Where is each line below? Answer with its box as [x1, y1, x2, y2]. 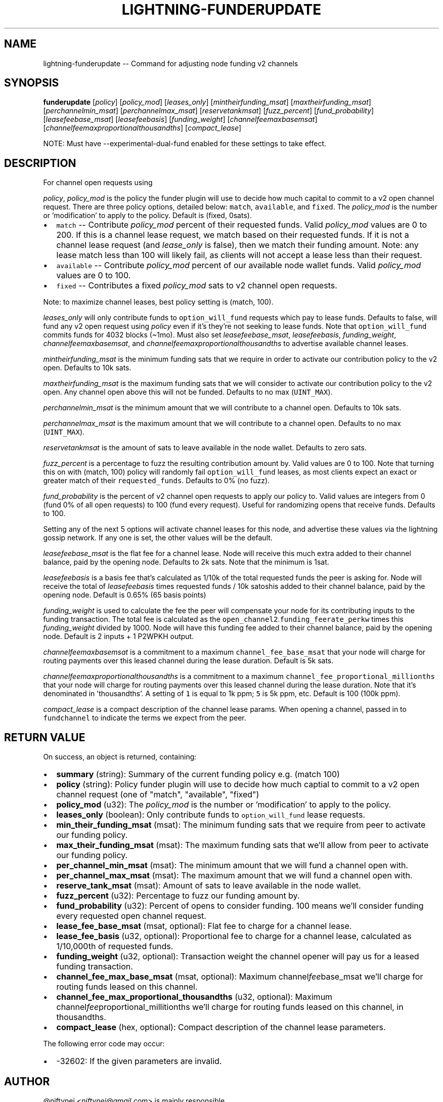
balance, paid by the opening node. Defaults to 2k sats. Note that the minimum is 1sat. [43, 558, 329, 567]
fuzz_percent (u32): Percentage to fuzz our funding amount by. [56, 891, 300, 901]
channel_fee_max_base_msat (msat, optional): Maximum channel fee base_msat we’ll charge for [56, 971, 423, 982]
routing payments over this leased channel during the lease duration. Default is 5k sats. [43, 656, 334, 665]
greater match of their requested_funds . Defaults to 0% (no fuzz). [43, 476, 270, 485]
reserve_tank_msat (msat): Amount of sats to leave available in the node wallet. [56, 880, 361, 891]
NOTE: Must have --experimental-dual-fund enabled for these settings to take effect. [43, 139, 327, 148]
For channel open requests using [43, 178, 153, 187]
